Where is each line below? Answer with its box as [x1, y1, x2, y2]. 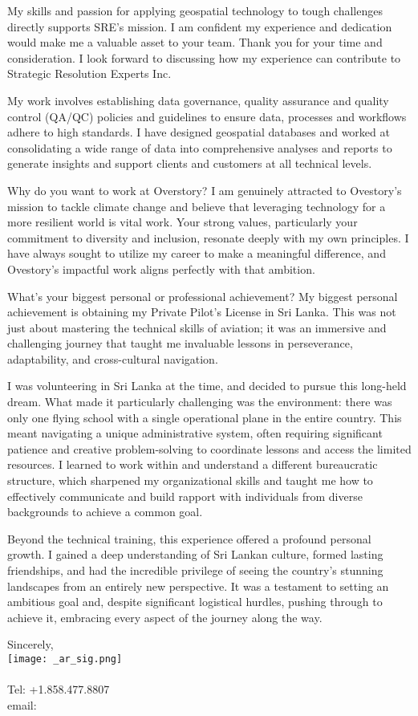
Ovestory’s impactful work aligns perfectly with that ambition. [7, 260, 315, 277]
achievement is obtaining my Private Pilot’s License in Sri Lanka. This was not [7, 303, 396, 320]
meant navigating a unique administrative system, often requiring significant [7, 425, 383, 441]
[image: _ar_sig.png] [7, 653, 123, 665]
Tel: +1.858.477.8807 [7, 681, 110, 698]
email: [7, 696, 37, 713]
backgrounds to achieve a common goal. [7, 503, 203, 520]
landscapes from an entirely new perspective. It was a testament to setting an [7, 577, 389, 594]
